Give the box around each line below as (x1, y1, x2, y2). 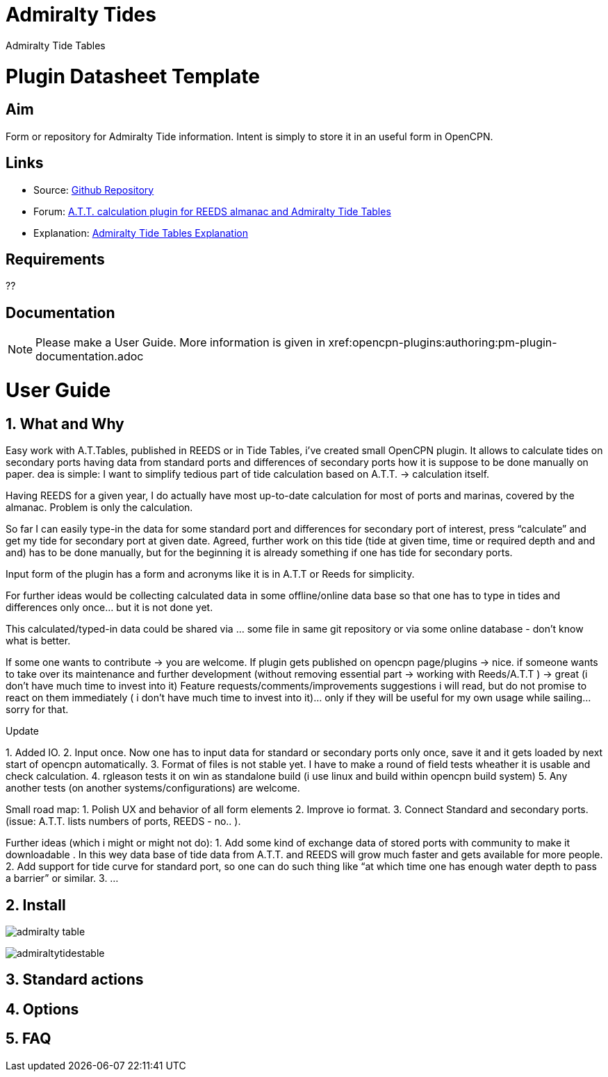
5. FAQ (6, 1030, 51, 1048)
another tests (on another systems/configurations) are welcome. (6, 782, 300, 794)
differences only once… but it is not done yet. (6, 601, 213, 614)
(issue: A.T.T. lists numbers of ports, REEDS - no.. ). (6, 815, 241, 828)
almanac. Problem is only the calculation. (6, 501, 193, 514)
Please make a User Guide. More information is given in (35, 335, 326, 350)
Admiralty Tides (6, 3, 156, 26)
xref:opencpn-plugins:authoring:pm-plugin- (328, 335, 557, 350)
